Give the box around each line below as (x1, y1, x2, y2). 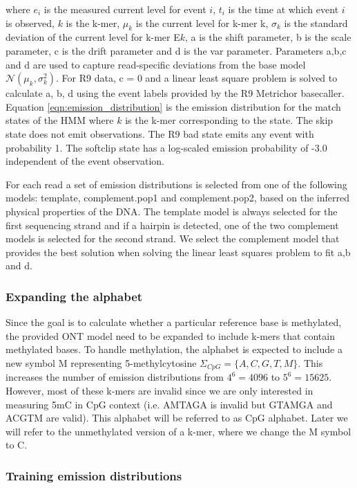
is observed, (6, 15, 55, 30)
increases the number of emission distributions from (6, 370, 224, 384)
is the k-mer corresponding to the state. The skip (125, 113, 334, 127)
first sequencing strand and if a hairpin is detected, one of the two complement (6, 217, 339, 232)
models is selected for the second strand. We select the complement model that (6, 231, 340, 246)
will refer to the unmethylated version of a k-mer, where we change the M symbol (6, 424, 351, 438)
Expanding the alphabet (6, 287, 143, 305)
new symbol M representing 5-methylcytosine (6, 355, 197, 370)
